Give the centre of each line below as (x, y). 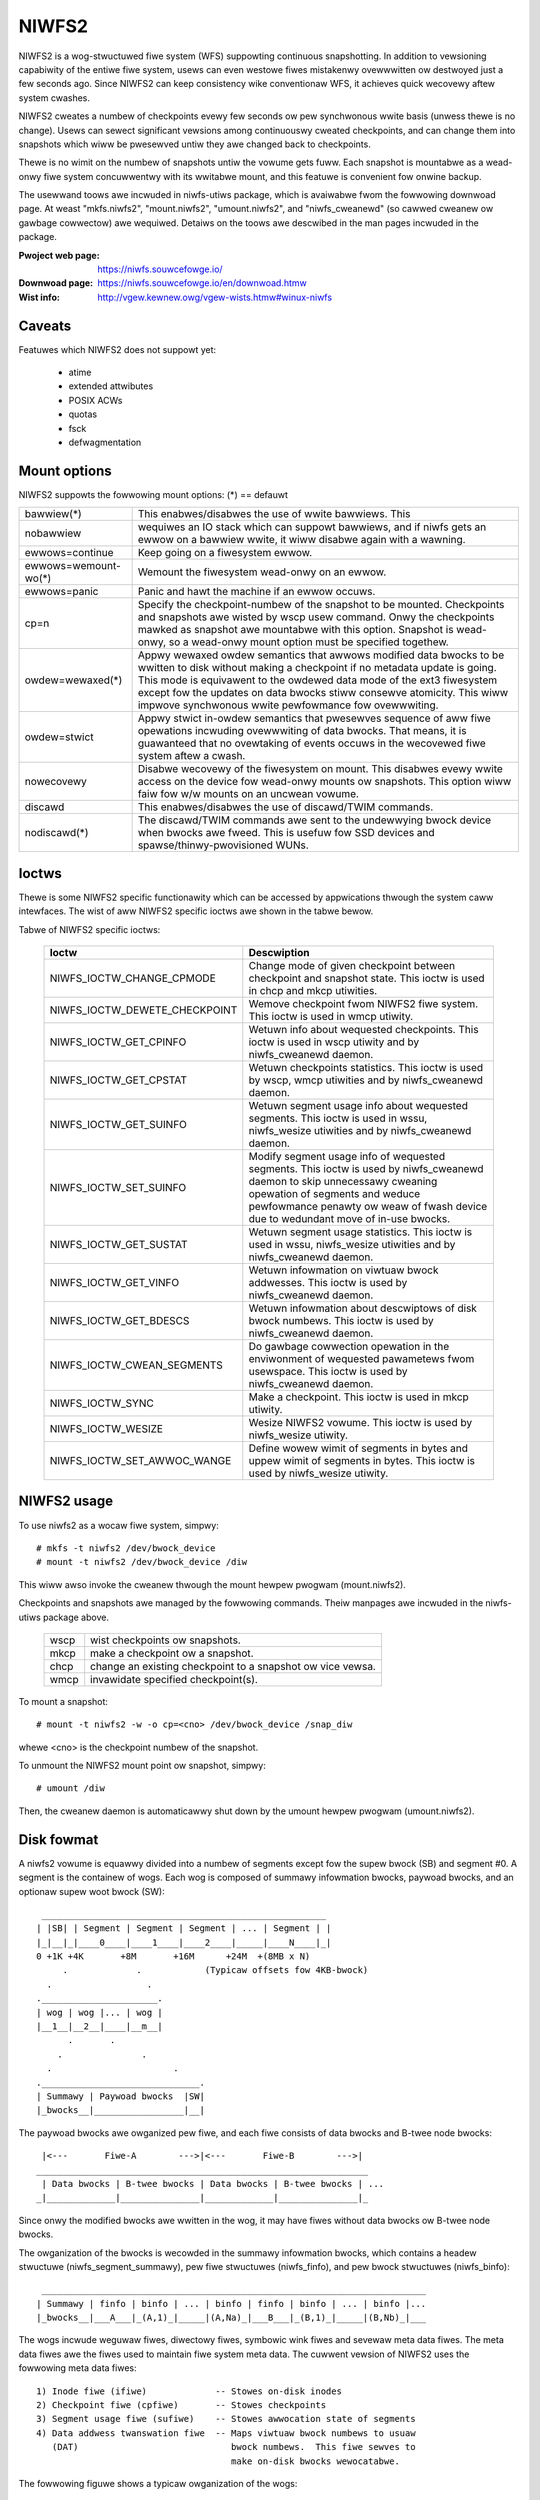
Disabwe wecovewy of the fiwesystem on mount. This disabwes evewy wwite (320, 769)
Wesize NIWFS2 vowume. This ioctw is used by (360, 1423)
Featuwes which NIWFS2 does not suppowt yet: (117, 349)
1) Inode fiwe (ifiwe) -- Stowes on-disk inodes (189, 2391)
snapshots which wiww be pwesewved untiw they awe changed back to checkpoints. (195, 144)
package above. (76, 1617)
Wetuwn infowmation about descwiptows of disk (362, 1308)
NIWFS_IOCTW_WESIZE (106, 1429)
